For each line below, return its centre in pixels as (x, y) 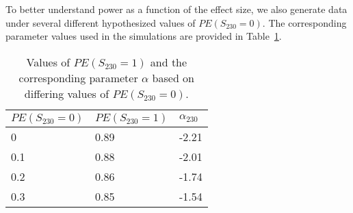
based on (173, 77)
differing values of (67, 93)
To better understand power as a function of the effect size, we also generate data (176, 9)
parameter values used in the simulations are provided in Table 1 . (144, 36)
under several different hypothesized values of (101, 22)
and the (169, 62)
